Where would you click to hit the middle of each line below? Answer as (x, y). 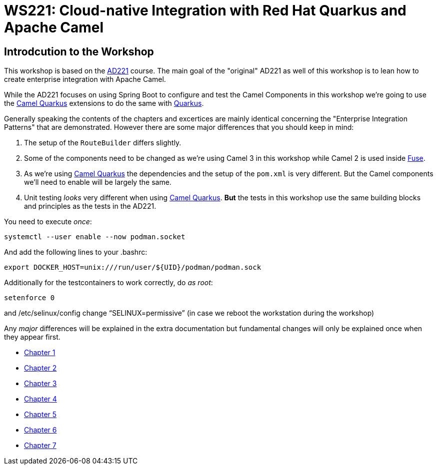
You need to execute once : (48, 222)
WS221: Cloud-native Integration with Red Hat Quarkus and (205, 10)
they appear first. (32, 337)
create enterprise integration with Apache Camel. (85, 79)
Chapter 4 (40, 399)
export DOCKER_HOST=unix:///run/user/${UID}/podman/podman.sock (133, 267)
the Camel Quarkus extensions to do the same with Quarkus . (104, 103)
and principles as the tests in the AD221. (90, 206)
